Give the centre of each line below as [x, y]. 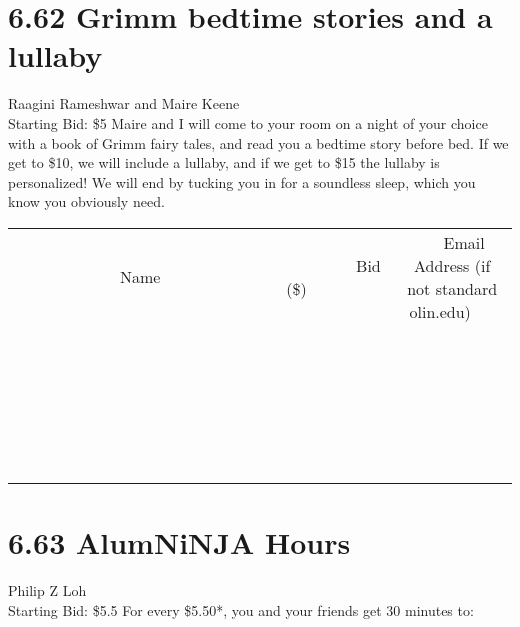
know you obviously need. [86, 201]
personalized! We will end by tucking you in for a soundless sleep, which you [242, 181]
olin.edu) [440, 311]
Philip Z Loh [47, 590]
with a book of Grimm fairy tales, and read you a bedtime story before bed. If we [258, 142]
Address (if [452, 265]
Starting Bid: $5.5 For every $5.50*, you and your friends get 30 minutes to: [241, 609]
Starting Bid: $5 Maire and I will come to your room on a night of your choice [248, 122]
